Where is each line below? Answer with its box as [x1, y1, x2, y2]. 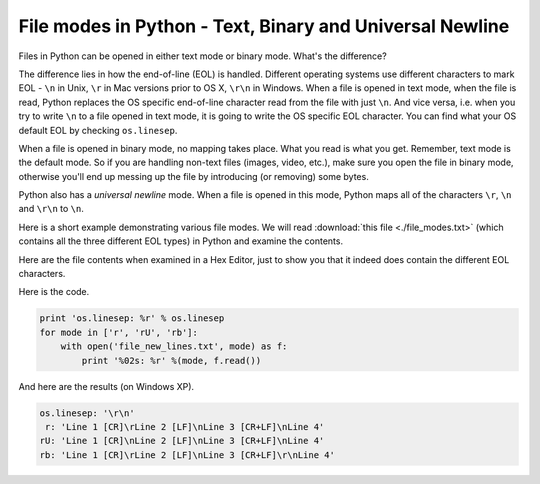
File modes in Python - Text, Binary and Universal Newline [18, 15, 510, 37]
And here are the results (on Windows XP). [18, 380, 195, 392]
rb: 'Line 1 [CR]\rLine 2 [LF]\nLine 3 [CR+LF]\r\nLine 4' [39, 449, 335, 460]
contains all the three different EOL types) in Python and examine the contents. [18, 235, 344, 247]
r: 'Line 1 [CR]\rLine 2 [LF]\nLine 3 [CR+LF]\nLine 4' [45, 421, 325, 432]
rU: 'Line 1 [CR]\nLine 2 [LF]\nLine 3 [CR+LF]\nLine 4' [39, 435, 325, 447]
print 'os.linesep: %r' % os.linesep [39, 313, 225, 324]
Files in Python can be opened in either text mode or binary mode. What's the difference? [18, 50, 387, 62]
